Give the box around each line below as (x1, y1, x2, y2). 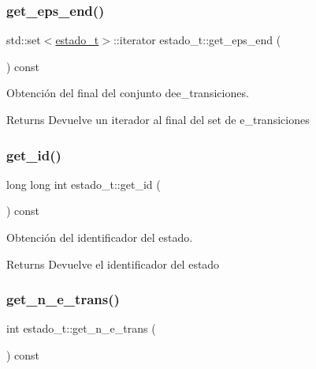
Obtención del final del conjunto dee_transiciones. (6, 85, 249, 101)
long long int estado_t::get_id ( (6, 175, 161, 192)
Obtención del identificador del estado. (6, 229, 193, 245)
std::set (6, 32, 41, 48)
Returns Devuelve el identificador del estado (6, 255, 220, 272)
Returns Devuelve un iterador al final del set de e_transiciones (6, 111, 310, 127)
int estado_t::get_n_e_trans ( (6, 320, 156, 337)
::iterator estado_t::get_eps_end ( (113, 32, 281, 48)
